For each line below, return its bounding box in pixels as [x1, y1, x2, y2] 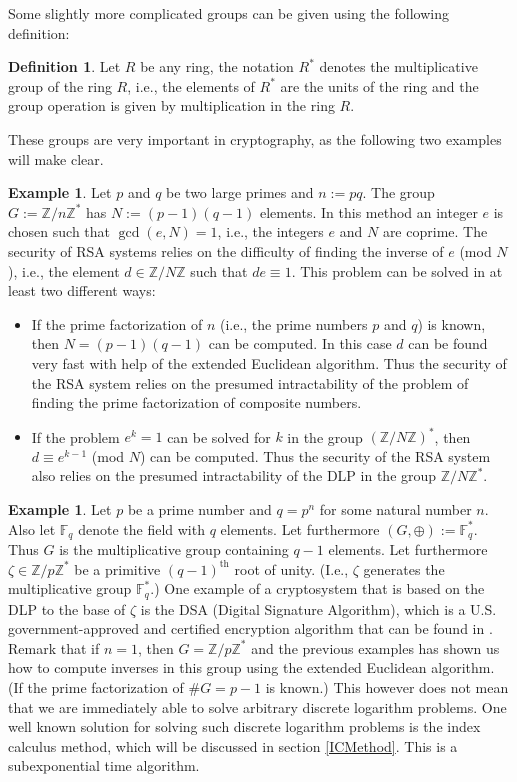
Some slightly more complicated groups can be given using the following [8, 3, 449, 23]
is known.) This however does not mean [265, 677, 509, 698]
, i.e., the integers [217, 221, 324, 242]
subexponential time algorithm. [8, 755, 200, 776]
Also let [8, 518, 56, 539]
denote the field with [78, 518, 205, 539]
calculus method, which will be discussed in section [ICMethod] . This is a [8, 735, 458, 756]
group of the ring [8, 75, 112, 96]
